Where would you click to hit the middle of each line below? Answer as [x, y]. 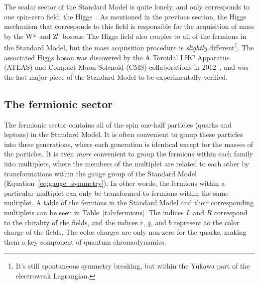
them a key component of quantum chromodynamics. [85, 241]
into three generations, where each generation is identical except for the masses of [129, 144]
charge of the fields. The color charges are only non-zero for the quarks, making [125, 232]
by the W [18, 36]
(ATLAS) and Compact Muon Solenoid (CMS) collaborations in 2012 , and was [126, 67]
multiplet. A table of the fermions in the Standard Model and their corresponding [129, 203]
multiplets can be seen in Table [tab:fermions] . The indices [94, 212]
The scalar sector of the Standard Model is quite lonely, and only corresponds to [127, 6]
